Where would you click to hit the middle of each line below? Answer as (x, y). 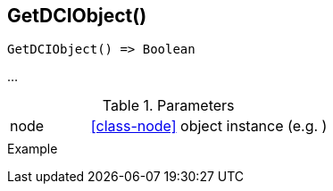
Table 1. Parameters (168, 106)
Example (33, 149)
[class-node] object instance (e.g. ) (209, 126)
